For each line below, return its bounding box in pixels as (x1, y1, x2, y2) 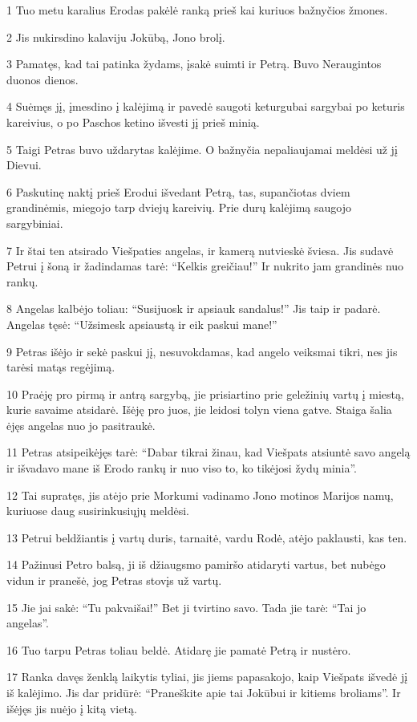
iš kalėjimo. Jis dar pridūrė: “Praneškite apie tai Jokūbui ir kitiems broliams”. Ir (6, 684, 401, 700)
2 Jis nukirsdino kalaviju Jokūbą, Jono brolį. (6, 28, 225, 45)
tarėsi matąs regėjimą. (6, 359, 115, 375)
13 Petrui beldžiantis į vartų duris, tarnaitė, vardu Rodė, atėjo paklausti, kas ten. (6, 529, 407, 546)
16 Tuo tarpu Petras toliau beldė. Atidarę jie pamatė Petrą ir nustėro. (6, 641, 351, 658)
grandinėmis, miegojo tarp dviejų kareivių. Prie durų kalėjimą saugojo (6, 199, 351, 216)
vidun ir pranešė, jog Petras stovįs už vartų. (6, 572, 222, 589)
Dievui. (6, 156, 42, 173)
